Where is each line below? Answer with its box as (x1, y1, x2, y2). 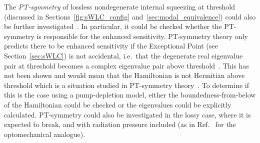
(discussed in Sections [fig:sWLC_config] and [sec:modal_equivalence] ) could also (4, 11, 256, 21)
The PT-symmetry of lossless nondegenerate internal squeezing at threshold (4, 1, 235, 11)
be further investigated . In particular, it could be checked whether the (4, 21, 222, 31)
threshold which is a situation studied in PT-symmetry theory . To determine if (4, 79, 249, 90)
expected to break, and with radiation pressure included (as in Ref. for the (4, 119, 236, 129)
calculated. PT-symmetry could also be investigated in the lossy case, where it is (4, 109, 251, 119)
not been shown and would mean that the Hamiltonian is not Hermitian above (4, 70, 245, 80)
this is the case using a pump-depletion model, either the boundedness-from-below (4, 89, 256, 100)
